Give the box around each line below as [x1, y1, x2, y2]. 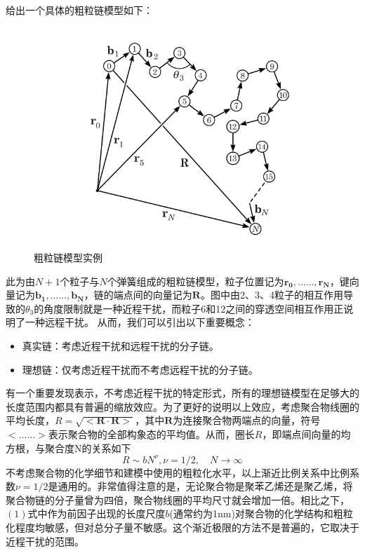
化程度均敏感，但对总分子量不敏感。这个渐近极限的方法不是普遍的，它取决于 [6, 520, 359, 535]
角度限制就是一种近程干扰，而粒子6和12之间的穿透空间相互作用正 [44, 301, 344, 315]
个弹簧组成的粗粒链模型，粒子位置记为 [107, 273, 284, 288]
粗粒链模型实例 [34, 250, 102, 265]
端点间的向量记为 [113, 287, 192, 302]
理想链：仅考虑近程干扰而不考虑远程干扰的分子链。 [22, 362, 258, 376]
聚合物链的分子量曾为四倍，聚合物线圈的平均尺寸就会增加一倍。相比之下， [6, 492, 350, 507]
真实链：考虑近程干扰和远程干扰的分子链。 [22, 339, 219, 353]
